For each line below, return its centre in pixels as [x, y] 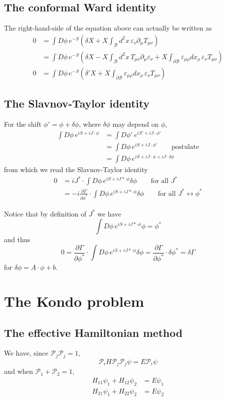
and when [19, 371]
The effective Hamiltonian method [93, 332]
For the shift [23, 124]
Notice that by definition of [45, 213]
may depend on [136, 124]
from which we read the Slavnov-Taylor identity [76, 169]
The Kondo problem [74, 301]
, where [90, 124]
